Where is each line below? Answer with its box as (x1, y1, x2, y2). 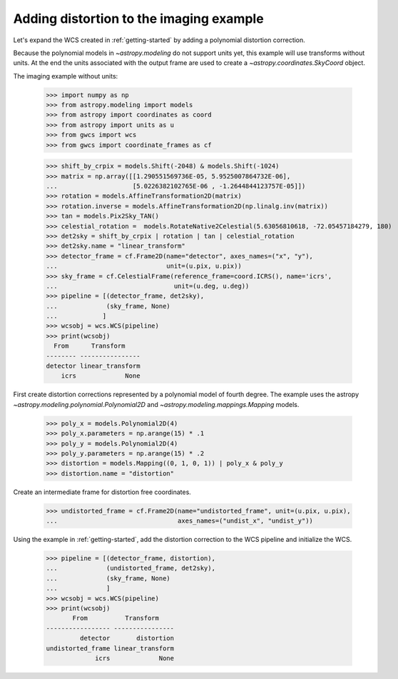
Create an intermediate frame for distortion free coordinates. (13, 488, 192, 496)
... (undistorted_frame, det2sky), (46, 564, 215, 573)
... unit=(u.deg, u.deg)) (46, 282, 250, 290)
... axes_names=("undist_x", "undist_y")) (46, 517, 314, 525)
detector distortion (79, 634, 175, 643)
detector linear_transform (46, 362, 141, 371)
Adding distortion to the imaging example (13, 11, 264, 26)
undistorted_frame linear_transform (46, 644, 175, 653)
